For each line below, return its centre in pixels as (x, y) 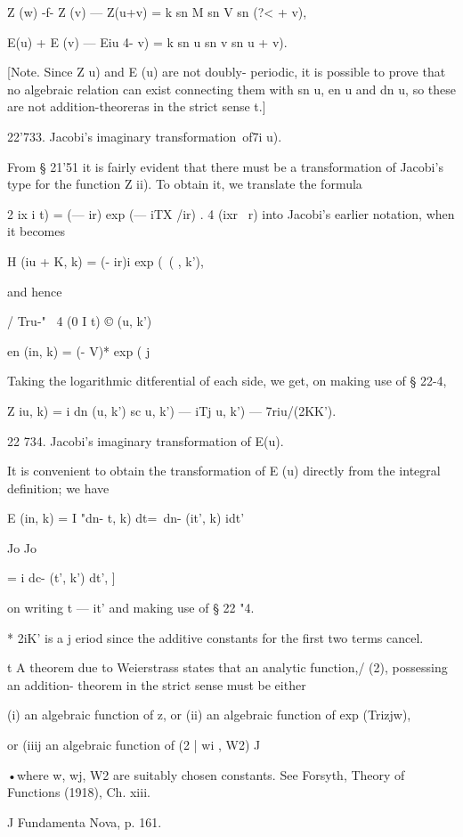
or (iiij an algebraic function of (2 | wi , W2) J (134, 745)
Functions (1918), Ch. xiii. (79, 792)
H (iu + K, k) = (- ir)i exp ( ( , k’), (106, 260)
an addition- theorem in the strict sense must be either (157, 684)
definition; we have (58, 488)
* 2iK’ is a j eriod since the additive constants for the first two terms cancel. (215, 637)
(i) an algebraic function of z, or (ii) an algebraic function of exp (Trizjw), (209, 715)
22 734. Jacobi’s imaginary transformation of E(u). (146, 440)
